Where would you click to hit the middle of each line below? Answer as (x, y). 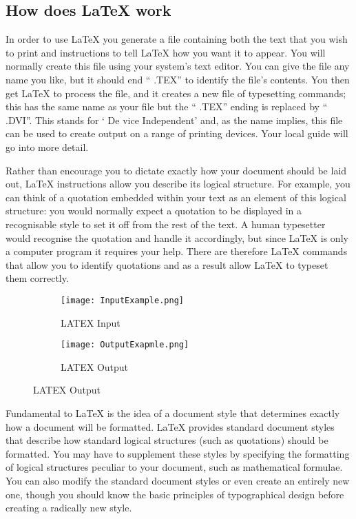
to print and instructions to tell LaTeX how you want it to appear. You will (166, 52)
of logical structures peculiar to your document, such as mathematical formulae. (174, 467)
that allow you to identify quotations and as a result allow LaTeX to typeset (167, 264)
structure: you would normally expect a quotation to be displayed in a (154, 211)
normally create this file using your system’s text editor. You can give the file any (178, 66)
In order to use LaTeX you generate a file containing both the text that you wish (177, 39)
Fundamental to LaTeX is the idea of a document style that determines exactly (173, 413)
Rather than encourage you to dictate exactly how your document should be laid (176, 170)
